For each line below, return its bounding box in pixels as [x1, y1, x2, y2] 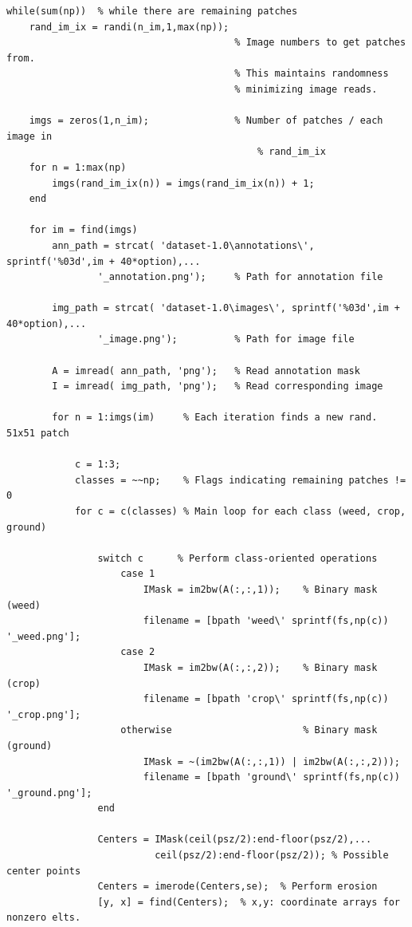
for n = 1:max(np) [29, 161, 127, 173]
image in [6, 130, 53, 142]
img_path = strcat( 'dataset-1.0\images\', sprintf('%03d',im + [52, 302, 400, 314]
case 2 [120, 646, 155, 658]
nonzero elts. [6, 912, 81, 924]
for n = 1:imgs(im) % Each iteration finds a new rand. [52, 412, 378, 424]
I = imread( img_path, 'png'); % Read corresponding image [52, 381, 383, 392]
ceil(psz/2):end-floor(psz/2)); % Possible [155, 850, 389, 862]
